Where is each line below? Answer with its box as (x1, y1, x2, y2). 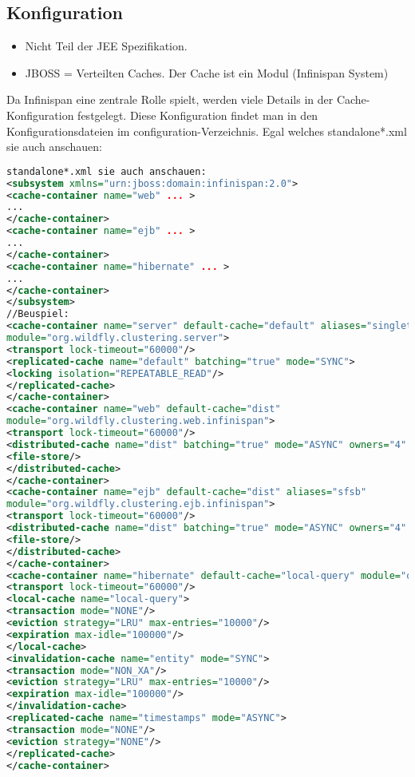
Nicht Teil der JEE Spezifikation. (25, 38, 188, 54)
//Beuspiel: (6, 308, 69, 320)
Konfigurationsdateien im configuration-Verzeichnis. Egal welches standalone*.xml (6, 122, 407, 139)
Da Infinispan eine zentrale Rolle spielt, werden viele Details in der (6, 91, 334, 108)
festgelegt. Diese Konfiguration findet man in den (77, 106, 318, 123)
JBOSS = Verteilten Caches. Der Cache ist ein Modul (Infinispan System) (25, 64, 389, 81)
